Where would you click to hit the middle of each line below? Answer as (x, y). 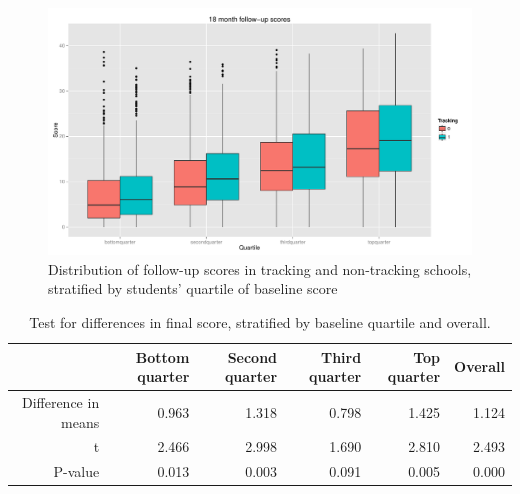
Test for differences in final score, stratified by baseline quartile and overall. (260, 321)
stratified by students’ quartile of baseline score (193, 288)
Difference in (60, 402)
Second (252, 356)
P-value (76, 471)
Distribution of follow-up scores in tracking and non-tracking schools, (260, 268)
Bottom (162, 356)
